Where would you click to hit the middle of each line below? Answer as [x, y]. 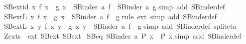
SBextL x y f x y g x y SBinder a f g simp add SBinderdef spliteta [120, 26]
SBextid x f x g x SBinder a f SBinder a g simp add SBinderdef [114, 6]
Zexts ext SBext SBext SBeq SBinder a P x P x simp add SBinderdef [122, 35]
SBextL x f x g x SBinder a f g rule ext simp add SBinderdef [110, 16]
